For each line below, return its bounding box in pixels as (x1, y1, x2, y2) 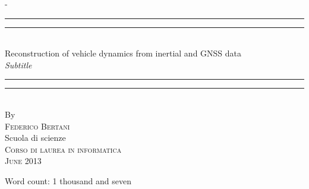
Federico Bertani (5, 119, 70, 132)
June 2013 (5, 155, 42, 167)
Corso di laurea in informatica (5, 143, 122, 155)
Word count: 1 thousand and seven (5, 174, 131, 187)
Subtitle (5, 58, 32, 71)
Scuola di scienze (5, 131, 66, 144)
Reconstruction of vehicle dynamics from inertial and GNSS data (5, 47, 242, 59)
